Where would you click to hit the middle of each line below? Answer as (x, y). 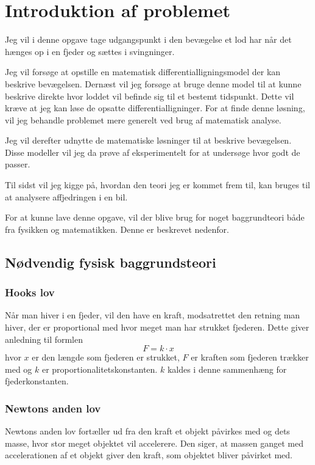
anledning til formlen (44, 339)
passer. (18, 164)
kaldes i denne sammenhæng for (227, 369)
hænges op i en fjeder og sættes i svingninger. (90, 51)
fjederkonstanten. (37, 381)
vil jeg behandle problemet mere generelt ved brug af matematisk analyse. (143, 119)
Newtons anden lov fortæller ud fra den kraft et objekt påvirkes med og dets (147, 431)
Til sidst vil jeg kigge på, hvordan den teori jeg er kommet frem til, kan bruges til (157, 185)
